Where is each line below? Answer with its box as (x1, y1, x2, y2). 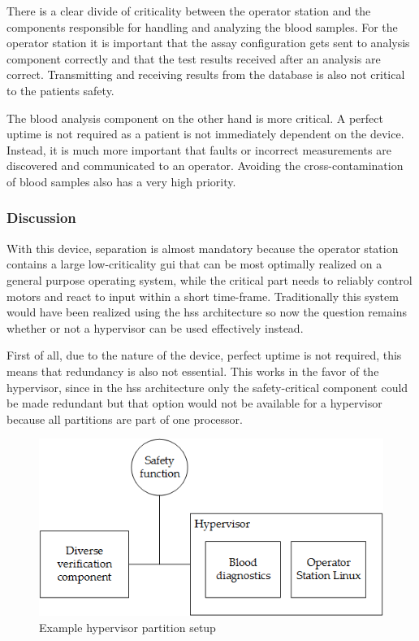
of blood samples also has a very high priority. (6, 172, 236, 190)
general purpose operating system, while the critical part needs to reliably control (6, 271, 413, 288)
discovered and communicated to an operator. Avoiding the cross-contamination (6, 157, 404, 174)
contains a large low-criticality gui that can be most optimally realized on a (6, 255, 382, 273)
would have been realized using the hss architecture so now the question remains (6, 303, 407, 320)
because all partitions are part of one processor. (6, 410, 244, 427)
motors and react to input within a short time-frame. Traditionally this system (6, 287, 399, 304)
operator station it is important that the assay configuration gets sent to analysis (6, 34, 410, 51)
